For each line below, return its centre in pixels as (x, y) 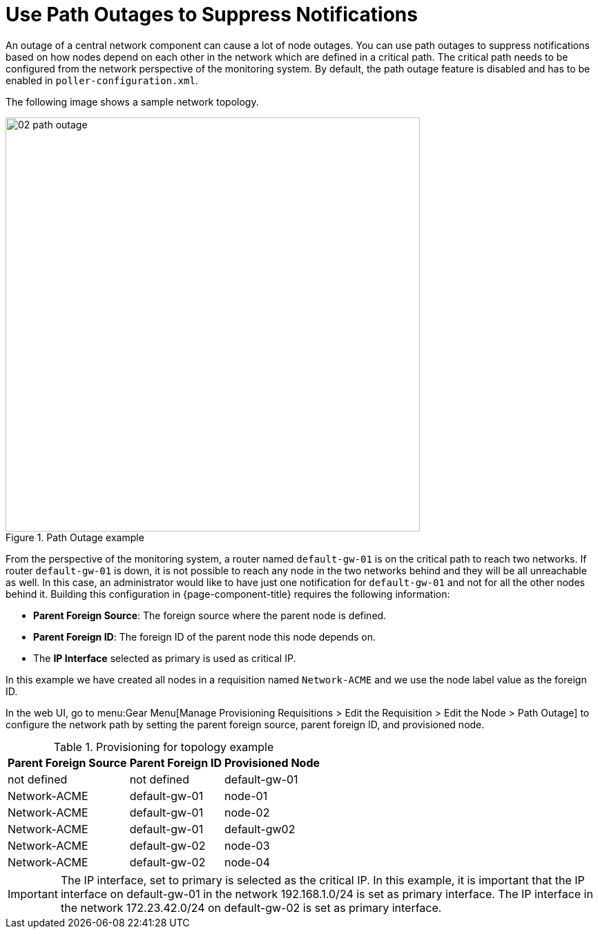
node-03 (247, 845)
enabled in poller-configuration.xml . (102, 80)
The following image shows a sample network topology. (132, 101)
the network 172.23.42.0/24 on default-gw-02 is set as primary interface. (251, 907)
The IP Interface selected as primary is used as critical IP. (165, 658)
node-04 (247, 862)
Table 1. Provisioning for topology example (164, 747)
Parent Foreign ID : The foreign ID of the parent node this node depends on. (205, 636)
